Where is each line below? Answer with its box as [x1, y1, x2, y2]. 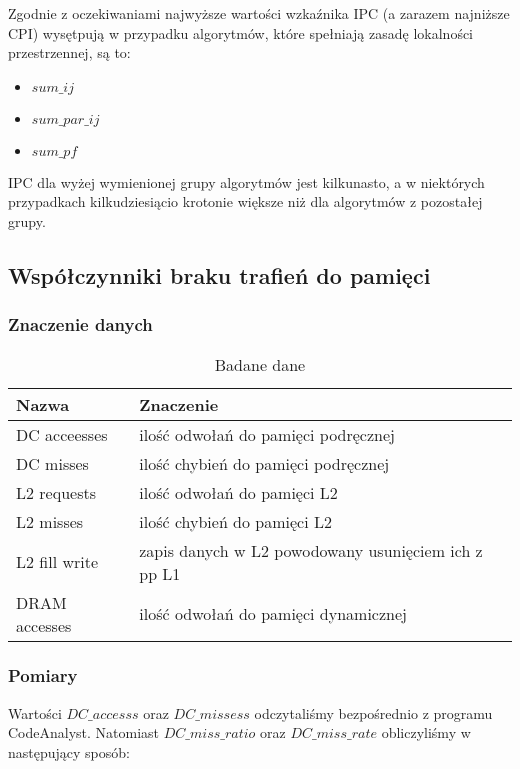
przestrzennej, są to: [8, 42, 131, 63]
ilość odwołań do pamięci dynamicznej [139, 602, 407, 626]
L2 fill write [16, 550, 99, 574]
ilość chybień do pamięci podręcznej [139, 451, 390, 475]
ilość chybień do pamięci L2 [139, 509, 332, 533]
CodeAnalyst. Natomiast [8, 722, 160, 743]
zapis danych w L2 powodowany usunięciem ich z [139, 538, 483, 562]
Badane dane [214, 352, 306, 376]
